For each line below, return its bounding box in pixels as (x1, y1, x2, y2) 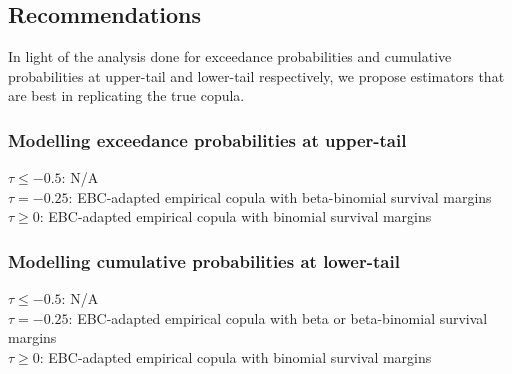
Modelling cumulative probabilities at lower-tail (8, 248, 400, 273)
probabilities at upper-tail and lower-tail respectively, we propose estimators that (8, 65, 505, 86)
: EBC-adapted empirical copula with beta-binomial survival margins (68, 186, 492, 207)
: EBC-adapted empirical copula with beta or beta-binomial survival (68, 307, 488, 328)
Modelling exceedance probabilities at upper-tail (8, 127, 407, 152)
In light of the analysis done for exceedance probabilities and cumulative (8, 46, 452, 67)
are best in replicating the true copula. (8, 85, 245, 106)
